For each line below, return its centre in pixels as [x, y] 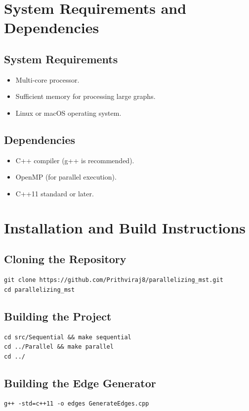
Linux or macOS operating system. [68, 113]
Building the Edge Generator [80, 383]
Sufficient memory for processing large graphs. [85, 96]
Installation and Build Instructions [125, 227]
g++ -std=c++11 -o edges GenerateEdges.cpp [77, 404]
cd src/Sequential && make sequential [68, 337]
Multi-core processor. [47, 79]
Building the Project [58, 316]
